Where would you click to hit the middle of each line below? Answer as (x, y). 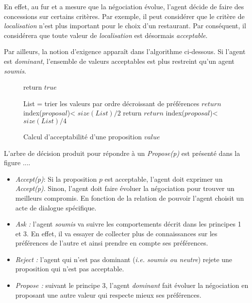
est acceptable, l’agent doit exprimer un (164, 179)
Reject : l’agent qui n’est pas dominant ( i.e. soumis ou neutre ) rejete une (124, 259)
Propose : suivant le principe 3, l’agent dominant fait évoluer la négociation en (132, 285)
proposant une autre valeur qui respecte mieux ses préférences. (108, 294)
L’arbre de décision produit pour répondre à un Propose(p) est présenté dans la (122, 153)
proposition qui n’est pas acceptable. (70, 269)
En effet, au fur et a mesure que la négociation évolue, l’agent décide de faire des (124, 6)
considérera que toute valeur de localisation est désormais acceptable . (106, 35)
